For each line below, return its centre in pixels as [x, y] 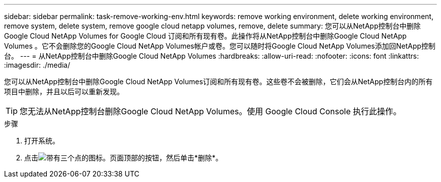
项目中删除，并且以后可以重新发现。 [64, 92]
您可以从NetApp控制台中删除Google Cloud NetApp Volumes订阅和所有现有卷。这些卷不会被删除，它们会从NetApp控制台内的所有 [218, 81]
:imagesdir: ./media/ [37, 65]
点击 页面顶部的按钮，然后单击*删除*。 [124, 158]
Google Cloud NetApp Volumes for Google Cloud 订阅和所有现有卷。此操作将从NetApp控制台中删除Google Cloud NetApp [205, 36]
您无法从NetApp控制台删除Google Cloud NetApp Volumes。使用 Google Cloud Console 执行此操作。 [211, 111]
